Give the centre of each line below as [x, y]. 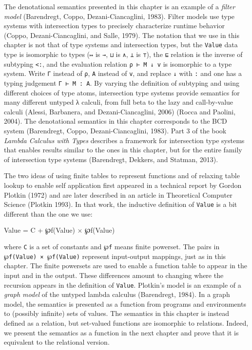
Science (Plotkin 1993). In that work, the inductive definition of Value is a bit [121, 204]
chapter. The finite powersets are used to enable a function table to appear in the [126, 266]
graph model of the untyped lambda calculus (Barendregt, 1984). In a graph [117, 294]
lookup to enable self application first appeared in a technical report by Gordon [123, 185]
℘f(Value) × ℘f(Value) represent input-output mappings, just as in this [115, 256]
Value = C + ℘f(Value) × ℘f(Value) [59, 230]
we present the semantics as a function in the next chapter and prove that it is [121, 332]
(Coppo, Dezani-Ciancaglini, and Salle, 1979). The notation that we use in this [122, 35]
